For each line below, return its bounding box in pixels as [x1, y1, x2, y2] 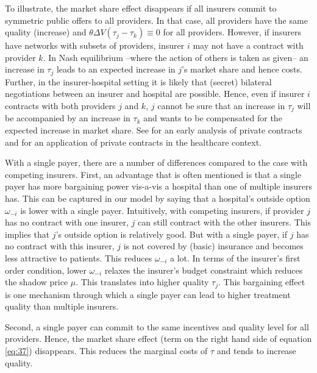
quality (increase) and [5, 26, 87, 38]
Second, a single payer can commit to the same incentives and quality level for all [5, 320, 309, 333]
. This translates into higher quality [76, 275, 209, 288]
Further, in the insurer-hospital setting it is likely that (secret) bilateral [5, 75, 272, 88]
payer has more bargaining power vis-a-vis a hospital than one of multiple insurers [5, 180, 312, 193]
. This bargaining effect [218, 275, 305, 288]
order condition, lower [5, 263, 87, 276]
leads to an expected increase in [56, 63, 176, 76]
